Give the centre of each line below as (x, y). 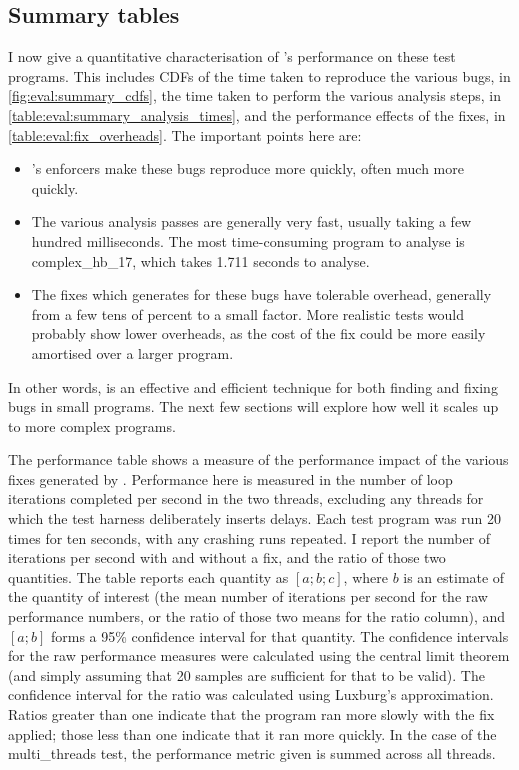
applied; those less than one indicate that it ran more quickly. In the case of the (252, 733)
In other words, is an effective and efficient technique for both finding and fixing (253, 386)
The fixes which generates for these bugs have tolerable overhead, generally (261, 294)
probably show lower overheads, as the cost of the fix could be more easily (258, 333)
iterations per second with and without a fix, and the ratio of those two (227, 557)
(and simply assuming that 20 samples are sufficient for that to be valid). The (246, 674)
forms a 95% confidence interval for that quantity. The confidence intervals (279, 635)
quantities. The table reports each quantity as (148, 576)
